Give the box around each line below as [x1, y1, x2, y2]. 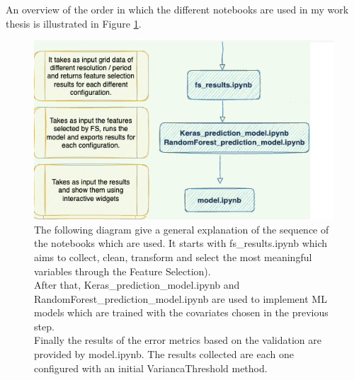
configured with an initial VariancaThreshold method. [34, 360, 268, 375]
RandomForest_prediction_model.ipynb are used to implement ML [34, 291, 327, 306]
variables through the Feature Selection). [34, 263, 211, 278]
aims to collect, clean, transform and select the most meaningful [34, 249, 312, 264]
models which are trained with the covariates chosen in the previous [34, 305, 329, 320]
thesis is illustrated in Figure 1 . [6, 16, 142, 30]
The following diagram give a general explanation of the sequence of [34, 221, 329, 236]
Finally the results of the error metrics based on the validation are [34, 333, 321, 347]
